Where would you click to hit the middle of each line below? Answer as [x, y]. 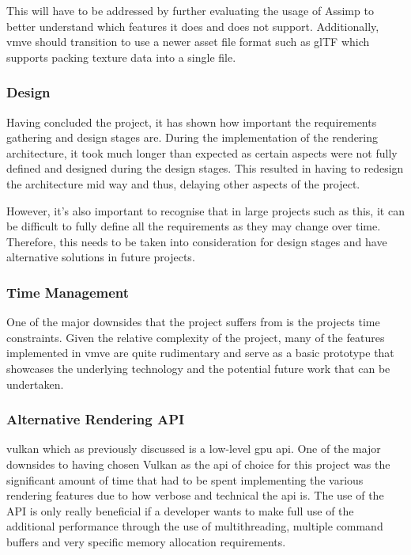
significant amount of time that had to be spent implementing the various [185, 479]
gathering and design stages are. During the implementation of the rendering [192, 137]
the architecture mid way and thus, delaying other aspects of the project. [183, 183]
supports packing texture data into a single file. [121, 57]
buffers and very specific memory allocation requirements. [146, 541]
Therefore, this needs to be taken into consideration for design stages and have [197, 241]
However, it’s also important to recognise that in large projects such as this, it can [205, 210]
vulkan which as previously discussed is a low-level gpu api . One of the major [194, 449]
